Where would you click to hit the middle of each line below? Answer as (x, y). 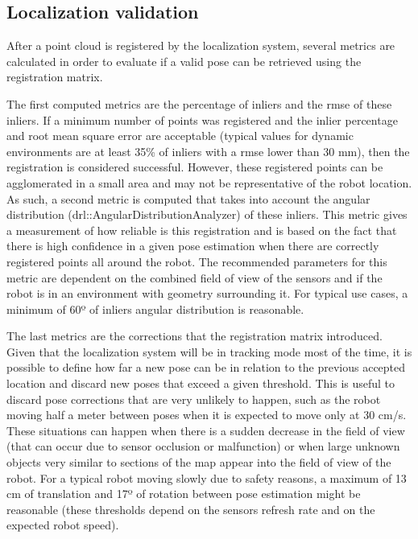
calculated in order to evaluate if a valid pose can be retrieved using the (184, 61)
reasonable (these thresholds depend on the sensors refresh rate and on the (191, 509)
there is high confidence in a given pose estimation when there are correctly (193, 246)
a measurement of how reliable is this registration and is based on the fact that (202, 230)
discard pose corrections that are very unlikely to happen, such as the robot (194, 399)
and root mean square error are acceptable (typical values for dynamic (180, 136)
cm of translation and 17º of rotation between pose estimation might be (184, 494)
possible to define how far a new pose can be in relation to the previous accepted (206, 367)
